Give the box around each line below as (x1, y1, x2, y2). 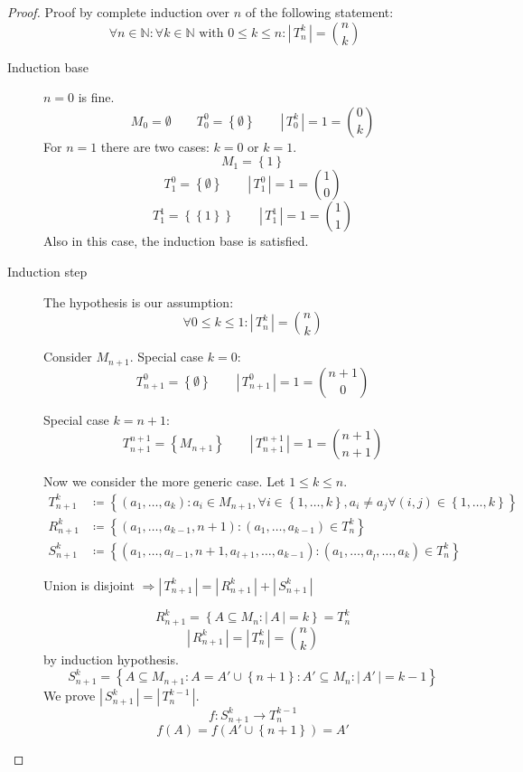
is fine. (78, 88, 115, 107)
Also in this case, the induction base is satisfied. (43, 231, 309, 250)
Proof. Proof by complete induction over (7, 3, 230, 21)
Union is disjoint (43, 575, 135, 594)
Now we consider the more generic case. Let (43, 472, 285, 491)
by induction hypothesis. (43, 649, 179, 668)
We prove (43, 686, 96, 705)
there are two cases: (100, 137, 210, 155)
